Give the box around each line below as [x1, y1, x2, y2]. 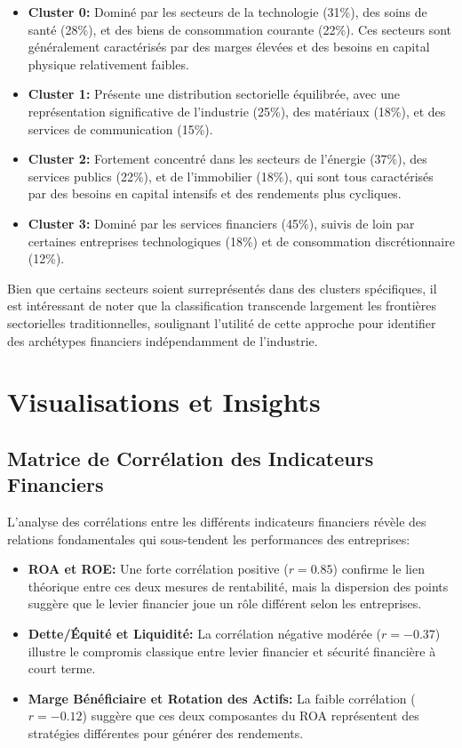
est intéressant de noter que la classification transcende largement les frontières [7, 296, 437, 315]
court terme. [28, 659, 96, 678]
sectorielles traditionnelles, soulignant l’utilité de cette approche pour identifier [7, 313, 436, 332]
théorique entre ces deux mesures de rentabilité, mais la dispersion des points [28, 576, 449, 595]
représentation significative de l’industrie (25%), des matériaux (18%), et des [28, 101, 446, 120]
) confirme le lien [332, 559, 426, 578]
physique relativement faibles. [28, 54, 189, 73]
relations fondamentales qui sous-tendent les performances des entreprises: [7, 529, 410, 548]
